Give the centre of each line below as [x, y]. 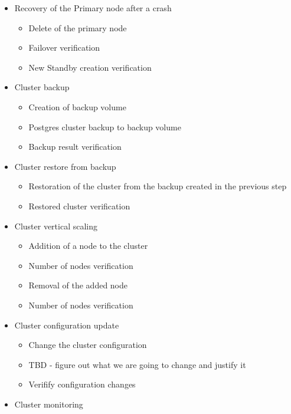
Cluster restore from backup [65, 166]
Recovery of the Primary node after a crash [93, 8]
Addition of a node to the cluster [88, 246]
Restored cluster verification [79, 206]
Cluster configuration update [67, 325]
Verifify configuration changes [82, 384]
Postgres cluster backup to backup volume [105, 126]
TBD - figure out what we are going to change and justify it [137, 364]
